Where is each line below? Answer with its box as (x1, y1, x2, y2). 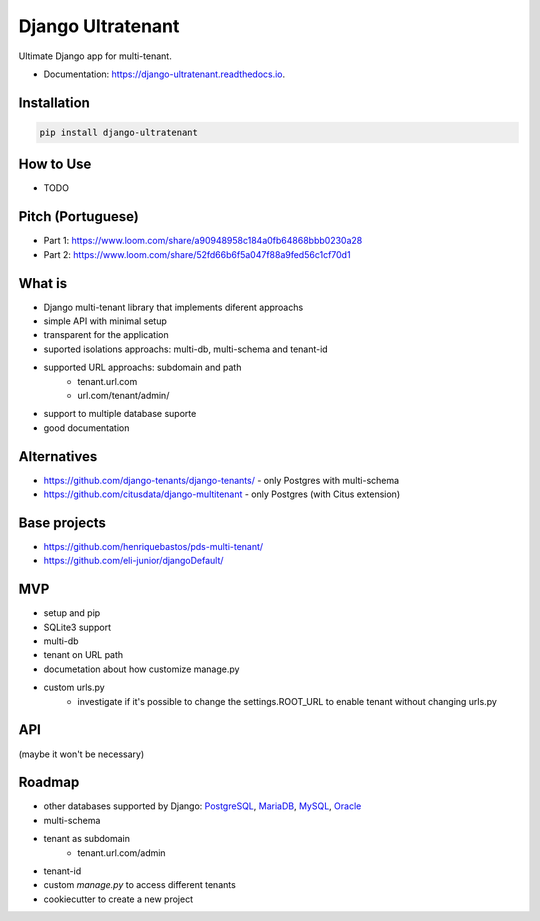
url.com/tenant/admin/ (77, 389, 170, 401)
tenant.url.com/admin (77, 846, 166, 859)
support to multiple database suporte (43, 408, 197, 420)
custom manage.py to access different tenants (43, 879, 237, 891)
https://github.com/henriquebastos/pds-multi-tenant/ (43, 540, 264, 552)
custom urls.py (43, 681, 105, 694)
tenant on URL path (43, 649, 124, 661)
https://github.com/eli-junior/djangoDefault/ (43, 555, 224, 567)
